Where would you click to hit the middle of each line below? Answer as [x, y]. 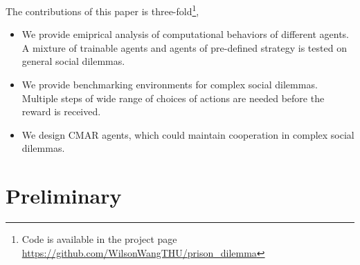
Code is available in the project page [99, 239]
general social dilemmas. [73, 61]
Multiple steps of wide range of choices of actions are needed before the [173, 98]
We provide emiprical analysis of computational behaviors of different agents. [186, 34]
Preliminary [64, 196]
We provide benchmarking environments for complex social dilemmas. [170, 85]
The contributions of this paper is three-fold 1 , [102, 10]
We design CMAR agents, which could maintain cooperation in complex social [188, 134]
